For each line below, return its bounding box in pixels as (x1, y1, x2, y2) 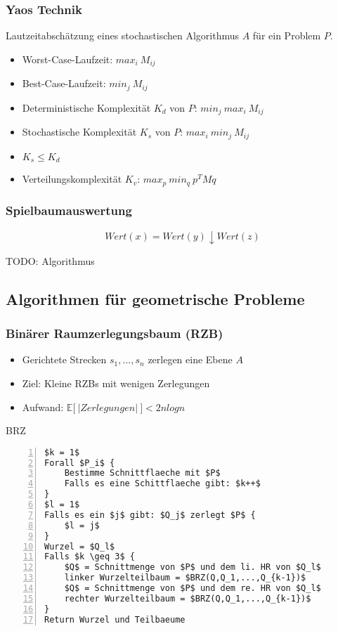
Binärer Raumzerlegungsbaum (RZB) (6, 325, 223, 342)
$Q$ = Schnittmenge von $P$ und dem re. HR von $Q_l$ (64, 583, 321, 594)
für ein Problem (252, 28, 321, 43)
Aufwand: (22, 399, 64, 414)
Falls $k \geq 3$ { (44, 552, 135, 562)
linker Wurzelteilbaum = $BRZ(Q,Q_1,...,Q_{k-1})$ (64, 573, 306, 583)
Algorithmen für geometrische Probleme (6, 287, 305, 309)
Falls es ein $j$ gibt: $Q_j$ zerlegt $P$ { (44, 509, 256, 520)
